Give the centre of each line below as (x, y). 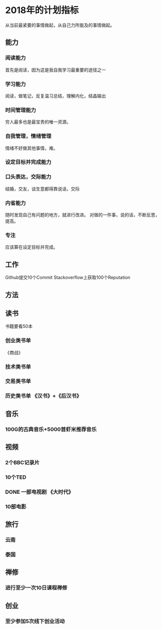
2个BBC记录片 (22, 463)
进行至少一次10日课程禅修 (36, 588)
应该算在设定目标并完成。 (31, 247)
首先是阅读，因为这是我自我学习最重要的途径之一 (55, 70)
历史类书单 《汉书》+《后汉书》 (43, 396)
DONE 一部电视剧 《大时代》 (39, 492)
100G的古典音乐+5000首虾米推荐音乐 (51, 429)
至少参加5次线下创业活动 (35, 621)
